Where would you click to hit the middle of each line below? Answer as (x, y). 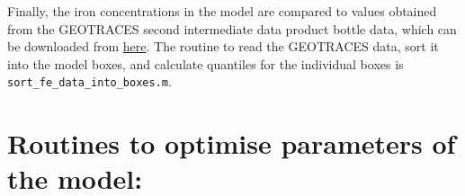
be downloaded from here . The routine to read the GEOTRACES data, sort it (223, 46)
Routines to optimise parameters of (232, 143)
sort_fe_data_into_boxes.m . (89, 81)
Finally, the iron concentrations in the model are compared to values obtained (222, 11)
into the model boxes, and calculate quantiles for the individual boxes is (206, 63)
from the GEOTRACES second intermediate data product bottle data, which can (232, 28)
